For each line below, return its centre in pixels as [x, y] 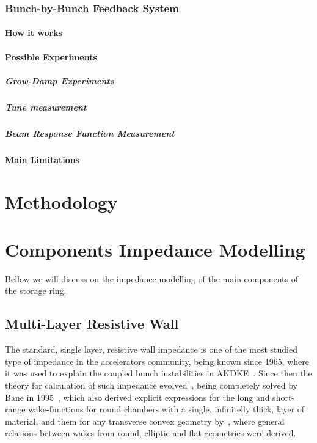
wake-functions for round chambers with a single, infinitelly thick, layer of [166, 409]
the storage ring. [36, 291]
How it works [34, 33]
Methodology [61, 201]
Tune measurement [46, 107]
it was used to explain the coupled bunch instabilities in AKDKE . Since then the [158, 373]
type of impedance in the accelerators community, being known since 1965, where [157, 361]
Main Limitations [42, 159]
